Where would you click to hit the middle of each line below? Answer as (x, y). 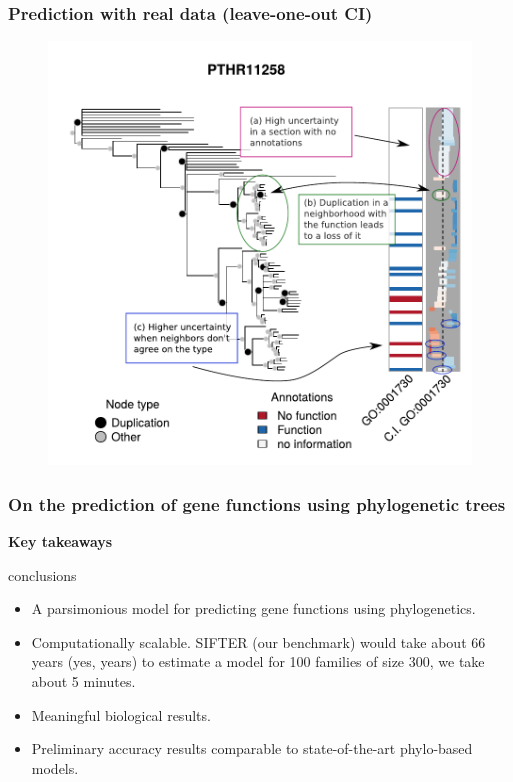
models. (55, 767)
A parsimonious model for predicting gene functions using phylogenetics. (253, 608)
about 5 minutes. (83, 681)
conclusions (42, 574)
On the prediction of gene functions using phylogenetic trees (257, 503)
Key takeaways (60, 541)
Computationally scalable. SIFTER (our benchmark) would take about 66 (258, 641)
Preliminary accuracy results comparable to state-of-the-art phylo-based (252, 748)
